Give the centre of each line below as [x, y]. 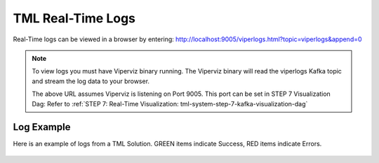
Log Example [42, 127]
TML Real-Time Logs [74, 18]
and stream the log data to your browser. [91, 81]
